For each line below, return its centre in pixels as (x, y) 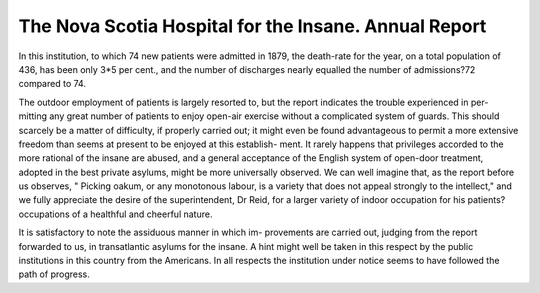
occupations (44, 214)
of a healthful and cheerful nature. (142, 214)
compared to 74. (52, 84)
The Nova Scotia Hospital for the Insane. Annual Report (252, 26)
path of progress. (54, 274)
